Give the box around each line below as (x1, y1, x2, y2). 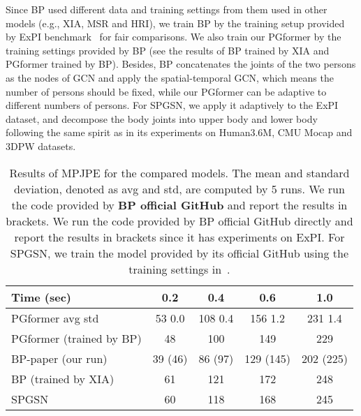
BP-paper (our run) (11, 350, 108, 366)
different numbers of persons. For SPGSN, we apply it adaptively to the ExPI (6, 98, 339, 112)
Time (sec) (11, 288, 71, 305)
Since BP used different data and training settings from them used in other (6, 2, 327, 16)
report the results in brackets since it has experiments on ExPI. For (14, 228, 345, 245)
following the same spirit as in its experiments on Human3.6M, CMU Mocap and (6, 125, 353, 140)
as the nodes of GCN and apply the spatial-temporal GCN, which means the (6, 70, 334, 84)
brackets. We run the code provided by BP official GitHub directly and (6, 212, 353, 229)
